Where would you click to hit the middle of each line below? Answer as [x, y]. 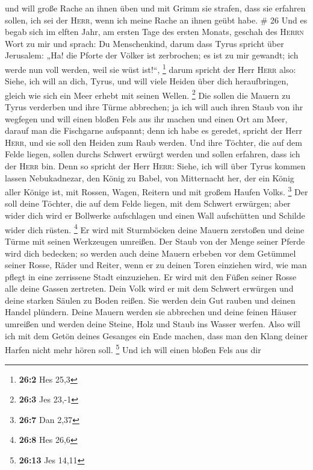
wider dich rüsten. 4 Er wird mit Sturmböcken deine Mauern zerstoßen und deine [155, 228]
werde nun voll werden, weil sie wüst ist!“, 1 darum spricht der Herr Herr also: [150, 68]
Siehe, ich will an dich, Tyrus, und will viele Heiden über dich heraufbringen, [147, 81]
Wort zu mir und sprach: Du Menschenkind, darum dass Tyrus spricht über [144, 43]
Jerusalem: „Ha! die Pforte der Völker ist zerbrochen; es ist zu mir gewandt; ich [152, 55]
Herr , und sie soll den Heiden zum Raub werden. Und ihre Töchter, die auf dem [153, 142]
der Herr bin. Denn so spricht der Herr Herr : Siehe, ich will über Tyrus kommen [155, 166]
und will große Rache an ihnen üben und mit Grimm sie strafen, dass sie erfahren [155, 8]
